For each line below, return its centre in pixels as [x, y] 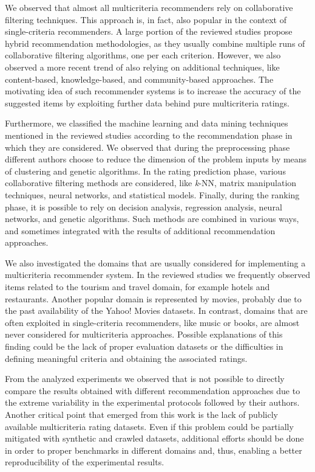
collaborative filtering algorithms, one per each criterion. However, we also [143, 55]
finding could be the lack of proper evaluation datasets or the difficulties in [144, 346]
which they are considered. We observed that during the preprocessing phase [147, 147]
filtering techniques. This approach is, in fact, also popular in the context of [146, 19]
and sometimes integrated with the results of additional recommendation [140, 230]
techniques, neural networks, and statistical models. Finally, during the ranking [152, 194]
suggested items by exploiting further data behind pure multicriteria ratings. [147, 102]
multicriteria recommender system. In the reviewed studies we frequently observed [158, 275]
